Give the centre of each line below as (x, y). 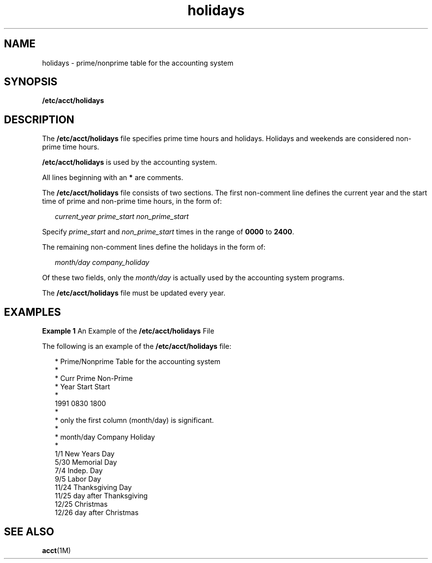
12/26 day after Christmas (97, 513)
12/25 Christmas (81, 504)
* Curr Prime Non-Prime (94, 378)
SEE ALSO (29, 531)
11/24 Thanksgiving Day (93, 488)
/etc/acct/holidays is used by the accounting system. (130, 162)
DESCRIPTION (39, 119)
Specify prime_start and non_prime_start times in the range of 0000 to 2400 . (168, 232)
